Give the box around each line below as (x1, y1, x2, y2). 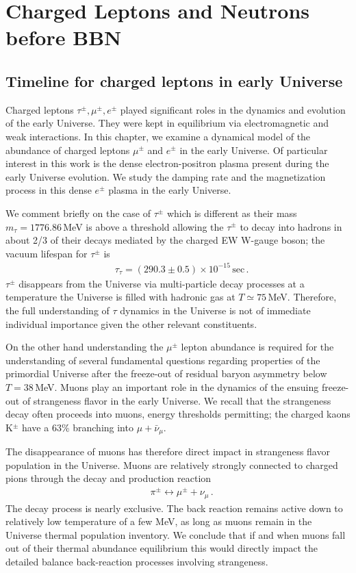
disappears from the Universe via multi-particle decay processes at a (18, 276, 305, 290)
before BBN (5, 23, 122, 51)
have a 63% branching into (21, 420, 133, 434)
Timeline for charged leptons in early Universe (5, 70, 343, 91)
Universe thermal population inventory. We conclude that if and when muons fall (5, 527, 346, 542)
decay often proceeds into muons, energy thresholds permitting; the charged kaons (5, 407, 351, 421)
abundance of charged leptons (5, 142, 130, 157)
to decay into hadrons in (240, 219, 342, 233)
